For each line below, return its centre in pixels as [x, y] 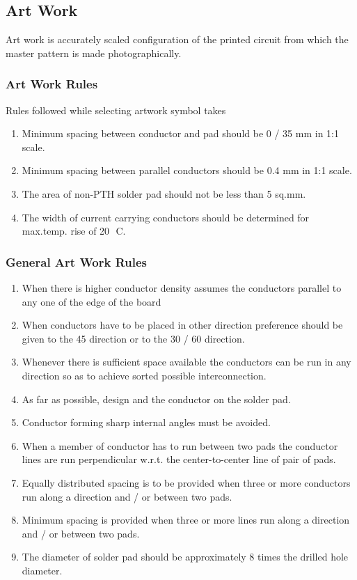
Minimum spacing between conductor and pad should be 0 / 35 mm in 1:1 [180, 133]
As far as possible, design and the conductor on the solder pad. [156, 399]
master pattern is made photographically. [94, 53]
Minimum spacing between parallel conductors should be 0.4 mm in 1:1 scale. [187, 170]
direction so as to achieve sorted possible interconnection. [144, 375]
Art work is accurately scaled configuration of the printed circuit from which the [177, 39]
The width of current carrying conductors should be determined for [166, 217]
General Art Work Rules [76, 261]
